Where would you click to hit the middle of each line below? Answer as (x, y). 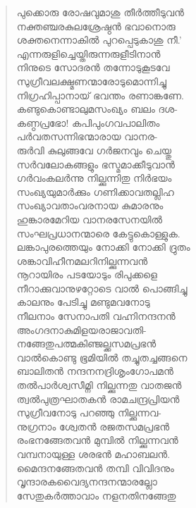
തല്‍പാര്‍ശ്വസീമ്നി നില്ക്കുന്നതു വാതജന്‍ (99, 385)
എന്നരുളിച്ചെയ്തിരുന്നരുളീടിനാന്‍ (88, 53)
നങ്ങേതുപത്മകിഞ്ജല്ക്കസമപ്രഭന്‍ (86, 343)
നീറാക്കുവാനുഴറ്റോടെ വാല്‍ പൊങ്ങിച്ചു (102, 288)
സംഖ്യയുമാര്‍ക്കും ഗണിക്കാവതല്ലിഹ (95, 191)
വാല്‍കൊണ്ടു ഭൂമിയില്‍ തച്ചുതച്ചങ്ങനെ (102, 357)
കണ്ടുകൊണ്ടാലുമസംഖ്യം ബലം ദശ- (97, 109)
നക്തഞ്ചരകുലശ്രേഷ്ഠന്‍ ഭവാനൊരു (96, 26)
